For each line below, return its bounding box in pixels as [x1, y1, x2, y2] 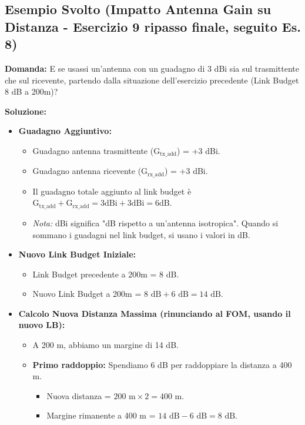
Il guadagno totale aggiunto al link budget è [32, 185, 192, 197]
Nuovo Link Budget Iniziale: [18, 248, 136, 260]
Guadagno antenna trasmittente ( [32, 144, 154, 156]
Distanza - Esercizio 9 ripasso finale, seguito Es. [5, 17, 301, 35]
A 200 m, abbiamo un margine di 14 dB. [32, 339, 179, 351]
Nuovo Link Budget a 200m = [32, 287, 142, 300]
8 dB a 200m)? [5, 85, 58, 98]
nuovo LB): [18, 319, 65, 331]
